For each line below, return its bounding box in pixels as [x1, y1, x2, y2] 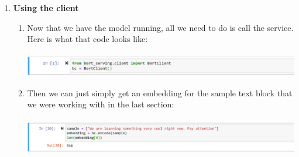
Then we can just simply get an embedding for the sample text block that [27, 86, 293, 99]
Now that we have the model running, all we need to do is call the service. [27, 21, 294, 33]
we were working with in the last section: [27, 98, 174, 110]
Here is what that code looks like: [27, 33, 148, 45]
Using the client [13, 2, 79, 13]
